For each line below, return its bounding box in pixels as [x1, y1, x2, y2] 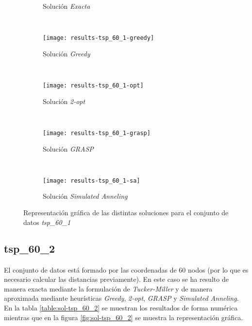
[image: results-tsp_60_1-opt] [43, 82, 144, 89]
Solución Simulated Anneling [43, 191, 128, 201]
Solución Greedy [43, 48, 90, 58]
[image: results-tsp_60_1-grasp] [43, 129, 151, 137]
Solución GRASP [43, 143, 94, 154]
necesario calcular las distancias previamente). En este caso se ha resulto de [4, 274, 229, 284]
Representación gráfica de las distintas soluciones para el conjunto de [23, 207, 229, 217]
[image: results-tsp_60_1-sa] [43, 177, 140, 184]
